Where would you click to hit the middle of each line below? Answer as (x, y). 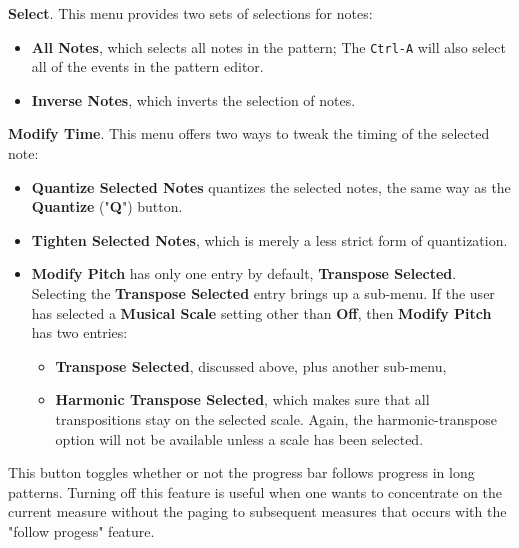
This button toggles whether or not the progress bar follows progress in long (241, 472)
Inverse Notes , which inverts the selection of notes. (193, 99)
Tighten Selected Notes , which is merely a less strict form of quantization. (269, 239)
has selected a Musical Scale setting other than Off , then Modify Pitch (261, 312)
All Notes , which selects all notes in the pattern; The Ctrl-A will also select (268, 46)
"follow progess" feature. (81, 530)
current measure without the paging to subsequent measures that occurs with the (257, 511)
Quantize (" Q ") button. (107, 206)
